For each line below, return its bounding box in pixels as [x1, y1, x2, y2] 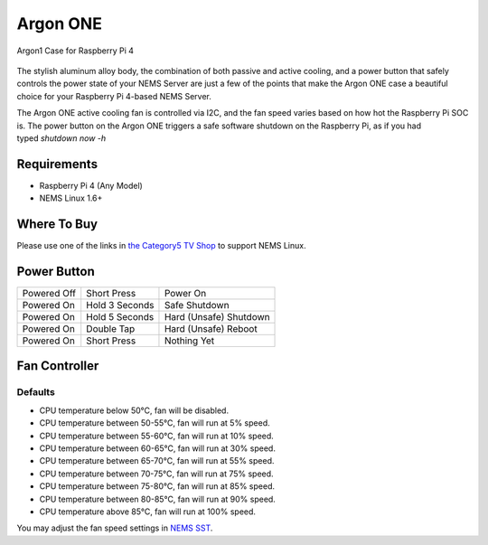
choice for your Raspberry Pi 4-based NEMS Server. [16, 90, 212, 101]
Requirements [16, 156, 99, 172]
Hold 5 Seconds [86, 311, 155, 323]
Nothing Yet [164, 334, 215, 347]
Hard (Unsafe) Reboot [164, 323, 258, 334]
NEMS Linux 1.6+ [39, 193, 103, 203]
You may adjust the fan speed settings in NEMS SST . [16, 522, 213, 533]
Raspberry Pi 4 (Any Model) [39, 180, 144, 191]
